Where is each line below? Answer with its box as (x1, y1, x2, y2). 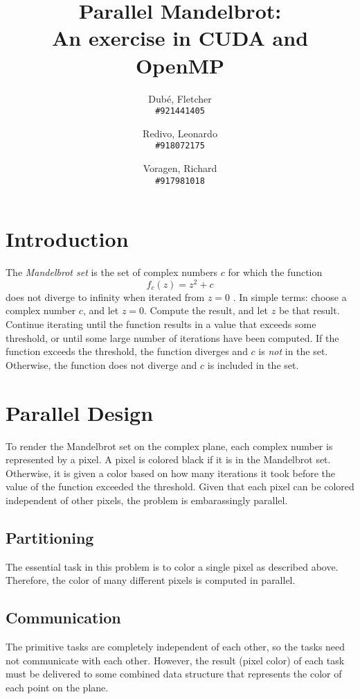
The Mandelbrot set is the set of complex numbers (6, 265, 218, 279)
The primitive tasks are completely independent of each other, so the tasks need (6, 639, 345, 654)
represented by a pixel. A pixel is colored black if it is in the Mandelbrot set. (6, 452, 331, 467)
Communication (6, 607, 121, 628)
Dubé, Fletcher (148, 91, 212, 105)
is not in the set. (258, 344, 328, 359)
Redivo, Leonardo (143, 126, 217, 140)
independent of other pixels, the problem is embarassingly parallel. (6, 492, 288, 507)
